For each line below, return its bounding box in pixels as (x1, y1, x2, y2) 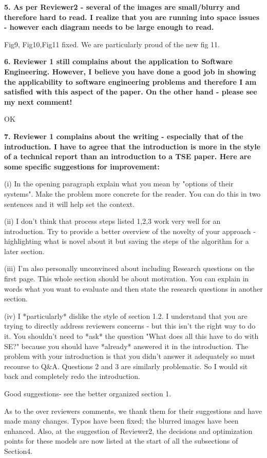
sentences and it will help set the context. (4, 198, 135, 209)
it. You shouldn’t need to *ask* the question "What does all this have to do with (4, 331, 259, 341)
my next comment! (4, 96, 72, 107)
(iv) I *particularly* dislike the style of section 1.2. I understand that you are (4, 310, 247, 321)
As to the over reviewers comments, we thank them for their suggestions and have (4, 405, 262, 416)
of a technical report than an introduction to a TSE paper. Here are (4, 151, 251, 162)
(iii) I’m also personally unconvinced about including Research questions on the (4, 263, 255, 274)
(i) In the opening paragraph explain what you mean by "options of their (4, 178, 234, 189)
